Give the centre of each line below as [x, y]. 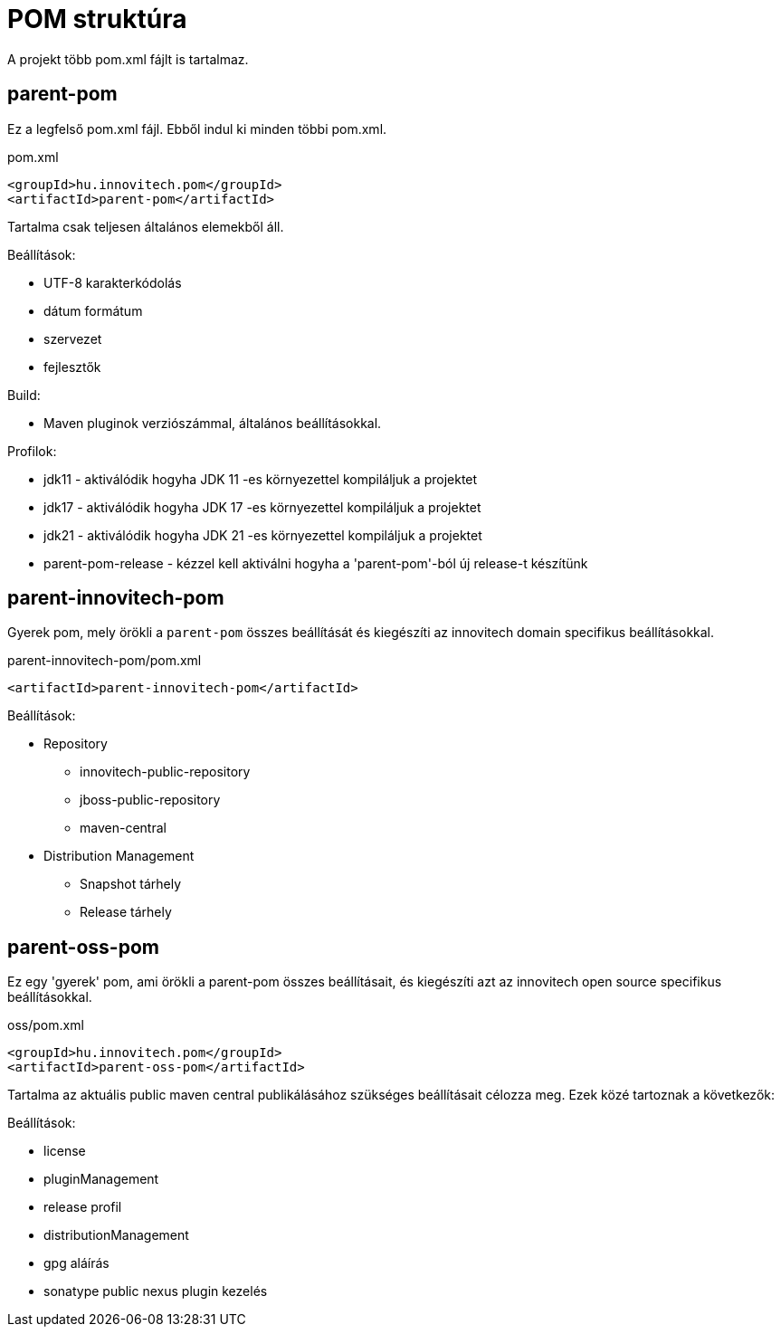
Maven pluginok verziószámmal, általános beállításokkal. [213, 423]
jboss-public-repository [150, 800]
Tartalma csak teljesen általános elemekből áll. [146, 226]
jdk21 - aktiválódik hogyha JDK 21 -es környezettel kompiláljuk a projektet [263, 535]
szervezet [73, 338]
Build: [24, 395]
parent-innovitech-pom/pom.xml [105, 661]
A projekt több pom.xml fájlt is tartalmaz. [128, 59]
